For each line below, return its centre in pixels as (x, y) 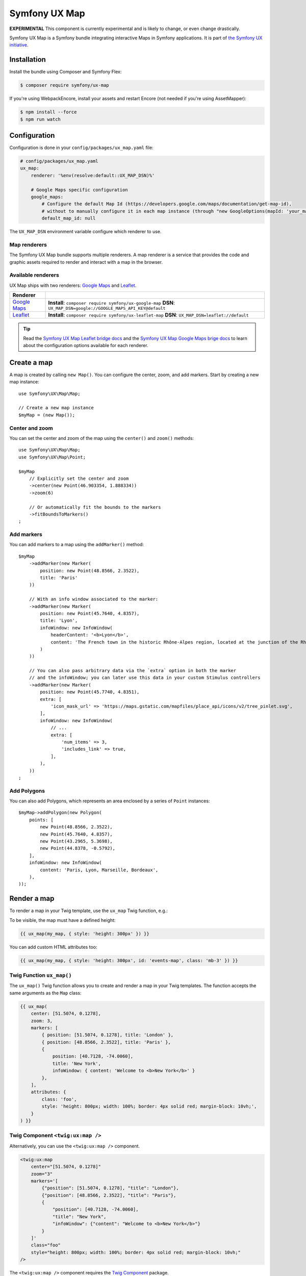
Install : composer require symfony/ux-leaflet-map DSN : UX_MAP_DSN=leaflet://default (148, 315)
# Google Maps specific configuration (79, 190)
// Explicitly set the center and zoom (79, 478)
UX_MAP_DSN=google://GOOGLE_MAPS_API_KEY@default (107, 308)
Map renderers (28, 244)
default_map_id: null (69, 218)
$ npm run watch (41, 119)
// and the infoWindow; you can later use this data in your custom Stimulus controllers (145, 678)
